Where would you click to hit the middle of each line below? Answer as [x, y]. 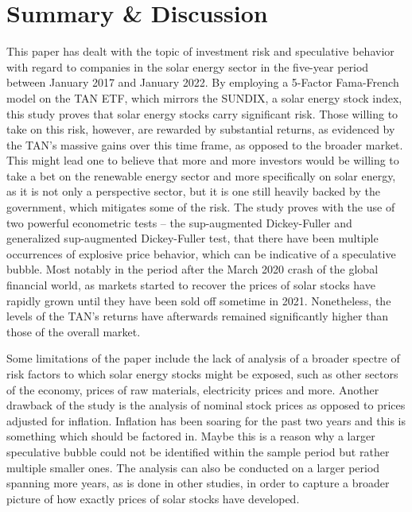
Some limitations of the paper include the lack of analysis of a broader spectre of [203, 358]
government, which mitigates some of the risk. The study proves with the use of [201, 207]
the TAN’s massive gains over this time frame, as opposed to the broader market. [205, 144]
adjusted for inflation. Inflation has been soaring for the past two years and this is [206, 420]
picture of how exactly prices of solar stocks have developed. [153, 498]
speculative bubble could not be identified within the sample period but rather [198, 451]
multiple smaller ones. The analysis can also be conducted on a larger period [193, 467]
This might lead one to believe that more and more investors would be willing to [203, 160]
